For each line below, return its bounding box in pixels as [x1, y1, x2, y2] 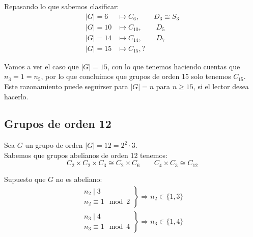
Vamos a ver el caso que [4, 61, 79, 71]
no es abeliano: [55, 173, 102, 184]
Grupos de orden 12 [4, 116, 111, 131]
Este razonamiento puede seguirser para [4, 81, 128, 91]
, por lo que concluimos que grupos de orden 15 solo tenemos [41, 71, 231, 82]
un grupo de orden [25, 140, 83, 150]
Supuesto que [4, 173, 46, 184]
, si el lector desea [193, 81, 249, 91]
